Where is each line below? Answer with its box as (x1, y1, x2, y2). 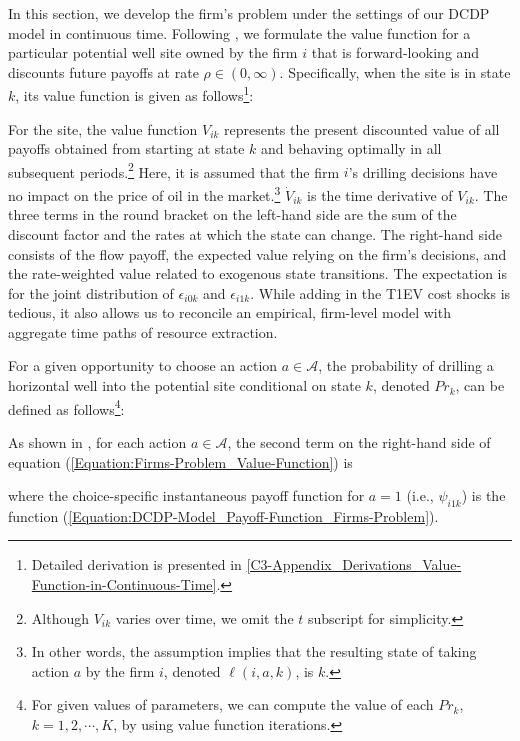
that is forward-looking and (311, 42, 480, 63)
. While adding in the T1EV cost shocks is (250, 282, 511, 303)
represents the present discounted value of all (224, 118, 500, 139)
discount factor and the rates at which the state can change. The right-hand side (8, 223, 502, 244)
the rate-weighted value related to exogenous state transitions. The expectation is (8, 263, 508, 284)
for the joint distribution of (8, 282, 174, 303)
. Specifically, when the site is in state (279, 61, 511, 82)
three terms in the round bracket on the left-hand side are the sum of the (8, 204, 457, 225)
